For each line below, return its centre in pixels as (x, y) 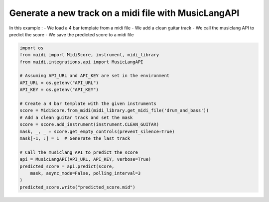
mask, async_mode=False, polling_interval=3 (85, 173)
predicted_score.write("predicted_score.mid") (77, 187)
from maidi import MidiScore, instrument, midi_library (89, 55)
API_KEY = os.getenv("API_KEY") (59, 90)
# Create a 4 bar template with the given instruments (88, 104)
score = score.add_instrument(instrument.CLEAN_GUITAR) (89, 125)
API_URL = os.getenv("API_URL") (59, 83)
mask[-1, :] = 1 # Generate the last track (75, 139)
